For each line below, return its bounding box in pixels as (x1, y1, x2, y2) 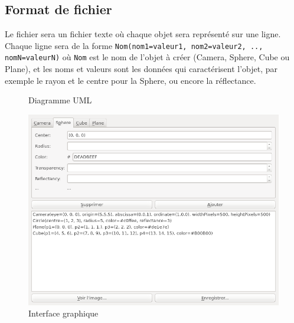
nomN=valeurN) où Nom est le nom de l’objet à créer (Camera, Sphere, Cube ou (5, 51, 290, 63)
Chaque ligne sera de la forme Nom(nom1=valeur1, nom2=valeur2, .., (5, 39, 263, 51)
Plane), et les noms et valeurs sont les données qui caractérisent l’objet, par (5, 63, 278, 75)
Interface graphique (28, 307, 99, 319)
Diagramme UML (28, 94, 92, 106)
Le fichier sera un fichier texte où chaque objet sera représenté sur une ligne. (5, 28, 281, 40)
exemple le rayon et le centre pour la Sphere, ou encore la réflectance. (5, 74, 256, 86)
